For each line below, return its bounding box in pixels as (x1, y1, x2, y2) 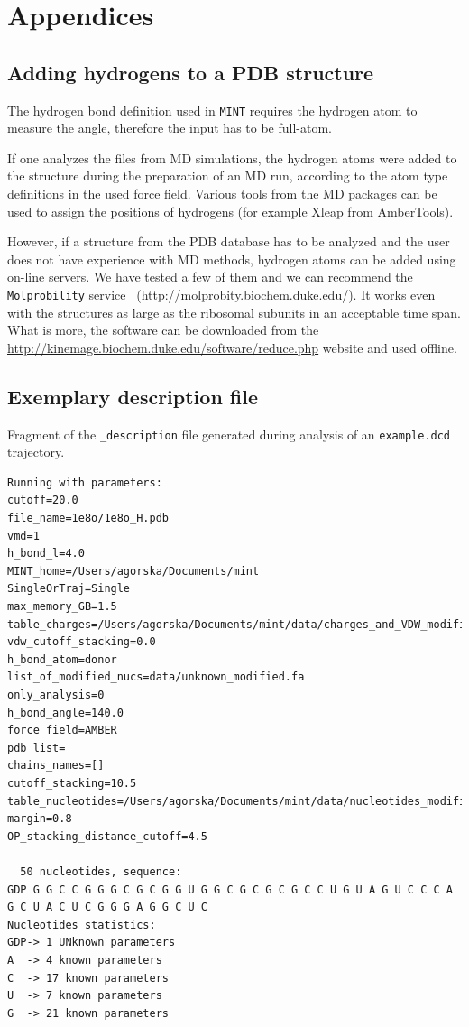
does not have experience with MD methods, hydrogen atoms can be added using (7, 249, 456, 268)
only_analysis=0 (7, 689, 105, 701)
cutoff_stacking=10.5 (7, 776, 137, 790)
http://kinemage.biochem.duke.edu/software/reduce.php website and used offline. (7, 338, 457, 356)
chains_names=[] (7, 759, 105, 773)
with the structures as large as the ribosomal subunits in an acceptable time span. (7, 302, 461, 321)
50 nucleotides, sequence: (20, 865, 182, 878)
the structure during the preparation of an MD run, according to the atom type (7, 166, 448, 185)
